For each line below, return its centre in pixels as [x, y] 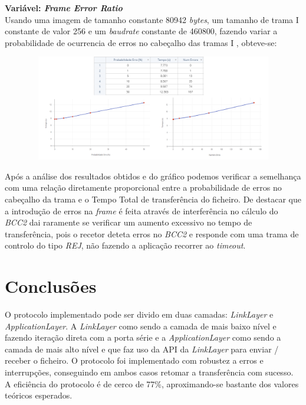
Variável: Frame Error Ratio [64, 8]
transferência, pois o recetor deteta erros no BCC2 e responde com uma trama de [152, 233]
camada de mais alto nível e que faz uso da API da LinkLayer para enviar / [142, 349]
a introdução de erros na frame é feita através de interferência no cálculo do [142, 210]
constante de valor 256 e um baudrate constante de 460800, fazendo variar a [141, 31]
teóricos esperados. [39, 395]
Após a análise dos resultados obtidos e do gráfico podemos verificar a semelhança [153, 176]
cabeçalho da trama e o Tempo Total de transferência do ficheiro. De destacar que [153, 199]
